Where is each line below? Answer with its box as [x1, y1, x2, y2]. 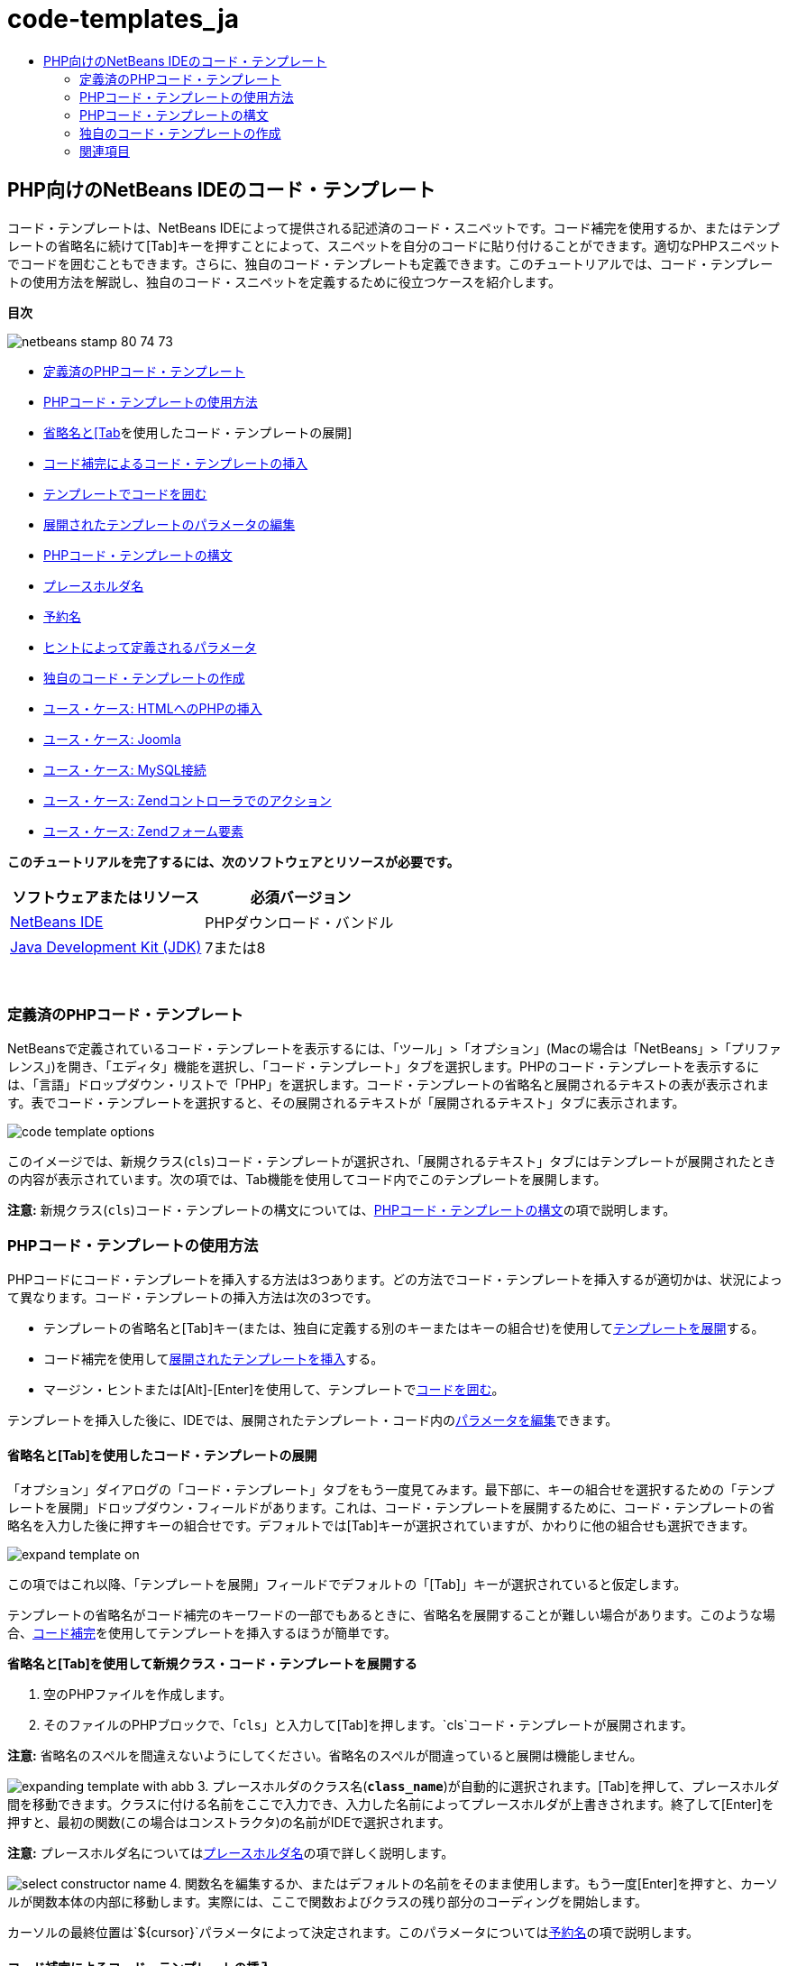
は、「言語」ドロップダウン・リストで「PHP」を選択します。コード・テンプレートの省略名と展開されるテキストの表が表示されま [7, 1077, 770, 1093]
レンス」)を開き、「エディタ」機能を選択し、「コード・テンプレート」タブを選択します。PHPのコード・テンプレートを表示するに [7, 1059, 759, 1075]
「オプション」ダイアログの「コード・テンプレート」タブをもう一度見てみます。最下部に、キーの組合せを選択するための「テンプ [7, 1482, 774, 1498]
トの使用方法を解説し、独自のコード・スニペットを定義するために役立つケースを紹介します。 [7, 273, 561, 289]
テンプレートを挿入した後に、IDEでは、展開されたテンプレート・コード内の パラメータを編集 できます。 [7, 1412, 618, 1429]
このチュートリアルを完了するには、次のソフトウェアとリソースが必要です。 [7, 853, 460, 869]
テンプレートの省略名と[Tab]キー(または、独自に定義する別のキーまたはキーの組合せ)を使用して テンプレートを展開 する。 [43, 1320, 765, 1337]
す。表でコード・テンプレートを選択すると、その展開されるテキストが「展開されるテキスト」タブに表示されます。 [7, 1095, 685, 1111]
